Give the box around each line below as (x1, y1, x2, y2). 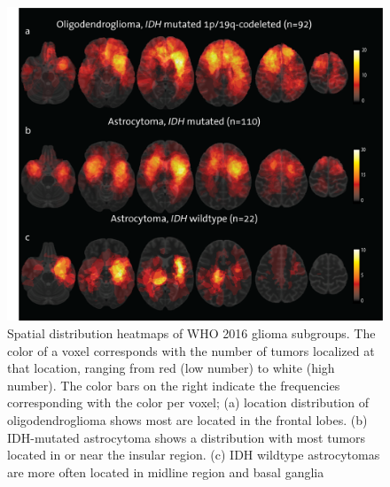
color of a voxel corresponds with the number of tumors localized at (7, 341, 375, 359)
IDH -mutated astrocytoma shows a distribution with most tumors (7, 428, 366, 446)
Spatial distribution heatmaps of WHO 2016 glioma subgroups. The (7, 324, 376, 343)
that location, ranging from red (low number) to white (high (7, 359, 335, 377)
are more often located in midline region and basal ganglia (7, 462, 324, 481)
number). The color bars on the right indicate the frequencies (7, 375, 340, 394)
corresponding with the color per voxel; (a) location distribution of (7, 393, 369, 412)
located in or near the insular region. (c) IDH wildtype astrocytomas (7, 445, 380, 464)
